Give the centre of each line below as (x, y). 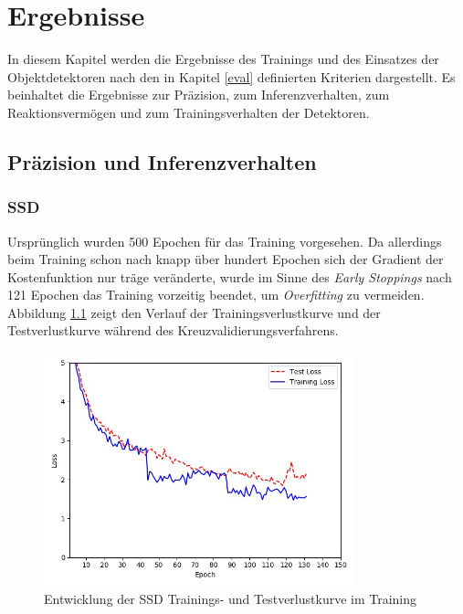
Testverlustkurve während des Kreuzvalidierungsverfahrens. (173, 330)
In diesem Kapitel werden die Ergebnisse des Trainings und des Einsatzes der (223, 59)
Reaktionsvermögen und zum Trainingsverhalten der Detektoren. (189, 112)
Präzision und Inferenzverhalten (162, 161)
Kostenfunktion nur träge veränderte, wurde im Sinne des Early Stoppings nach (230, 276)
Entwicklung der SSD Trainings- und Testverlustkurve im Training (231, 598)
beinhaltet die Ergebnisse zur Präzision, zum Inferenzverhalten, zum (199, 95)
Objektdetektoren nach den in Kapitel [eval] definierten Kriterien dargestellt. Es (231, 76)
